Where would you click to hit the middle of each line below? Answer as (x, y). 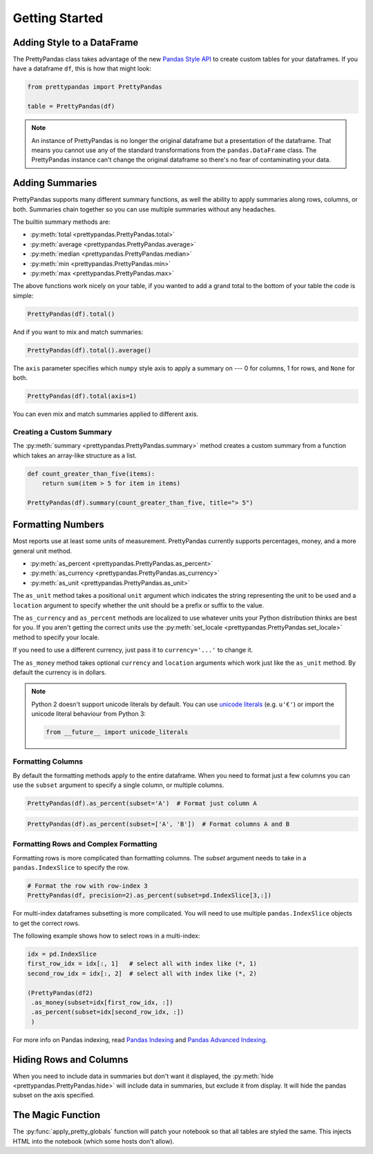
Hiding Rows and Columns (70, 1060)
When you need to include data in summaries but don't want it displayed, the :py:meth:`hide (143, 1076)
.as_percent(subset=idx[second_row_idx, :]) (108, 1012)
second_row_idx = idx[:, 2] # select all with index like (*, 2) (142, 973)
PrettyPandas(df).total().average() (89, 350)
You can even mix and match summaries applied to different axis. (106, 414)
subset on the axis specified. (54, 1095)
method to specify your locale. (56, 637)
